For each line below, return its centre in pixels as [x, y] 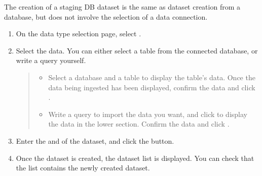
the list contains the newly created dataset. [83, 168]
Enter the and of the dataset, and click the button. [95, 140]
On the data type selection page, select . [79, 34]
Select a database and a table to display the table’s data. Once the [152, 77]
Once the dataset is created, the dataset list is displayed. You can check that [135, 158]
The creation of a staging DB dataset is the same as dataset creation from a [122, 7]
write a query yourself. [51, 60]
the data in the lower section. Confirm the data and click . [139, 124]
